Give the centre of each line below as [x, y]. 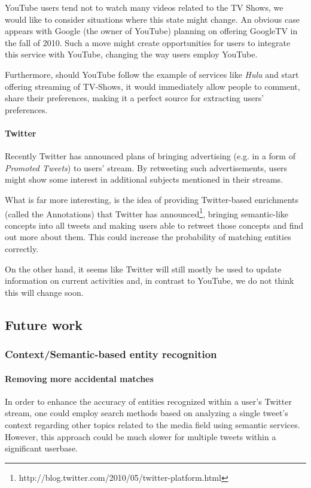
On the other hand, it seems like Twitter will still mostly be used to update [143, 269]
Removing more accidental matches [79, 378]
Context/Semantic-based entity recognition [111, 354]
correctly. [22, 248]
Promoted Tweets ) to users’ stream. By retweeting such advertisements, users [146, 167]
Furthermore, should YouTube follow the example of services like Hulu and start [152, 74]
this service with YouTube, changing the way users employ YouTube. [131, 54]
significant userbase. [41, 448]
